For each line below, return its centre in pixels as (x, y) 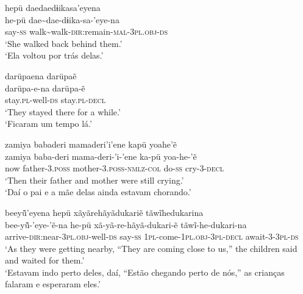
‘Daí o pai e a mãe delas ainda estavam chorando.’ (98, 192)
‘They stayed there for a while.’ (63, 111)
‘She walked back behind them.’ (64, 43)
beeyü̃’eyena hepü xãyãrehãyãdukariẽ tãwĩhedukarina (104, 212)
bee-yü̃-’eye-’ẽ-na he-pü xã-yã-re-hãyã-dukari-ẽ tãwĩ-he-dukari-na (126, 224)
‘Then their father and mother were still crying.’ (94, 180)
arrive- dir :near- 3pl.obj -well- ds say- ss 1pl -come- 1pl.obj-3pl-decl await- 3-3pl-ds (152, 236)
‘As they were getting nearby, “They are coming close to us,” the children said (151, 248)
